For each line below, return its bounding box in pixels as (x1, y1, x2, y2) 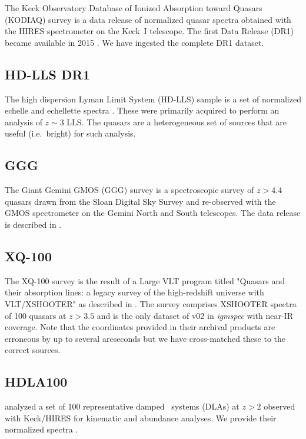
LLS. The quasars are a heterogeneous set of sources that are (66, 115, 287, 128)
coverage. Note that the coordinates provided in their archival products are (5, 321, 275, 333)
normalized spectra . (5, 423, 78, 435)
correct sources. (5, 344, 61, 356)
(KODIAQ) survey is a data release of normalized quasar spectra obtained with (5, 13, 291, 25)
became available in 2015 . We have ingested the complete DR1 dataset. (5, 36, 264, 48)
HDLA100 (5, 373, 68, 391)
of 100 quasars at (5, 309, 66, 321)
